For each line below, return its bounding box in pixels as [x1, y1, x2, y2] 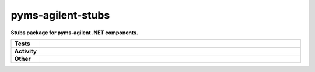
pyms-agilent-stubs [10, 9, 110, 21]
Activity [14, 47, 37, 55]
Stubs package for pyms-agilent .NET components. [10, 29, 139, 36]
